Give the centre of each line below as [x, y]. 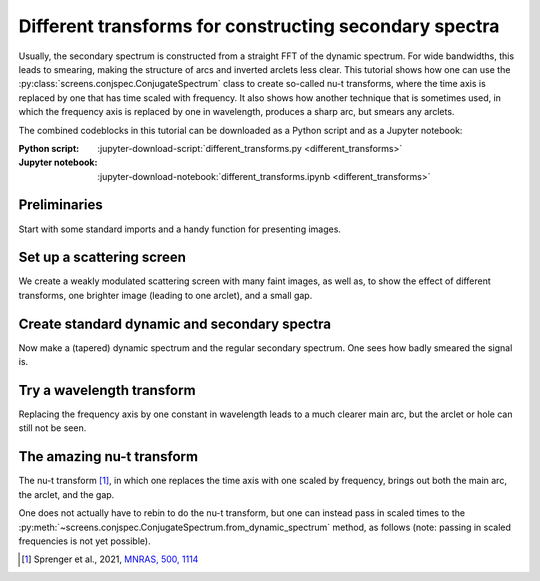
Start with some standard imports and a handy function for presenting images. [180, 229]
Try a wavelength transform [107, 390]
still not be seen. [52, 428]
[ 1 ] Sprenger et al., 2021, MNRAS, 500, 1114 [110, 559]
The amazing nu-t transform [108, 456]
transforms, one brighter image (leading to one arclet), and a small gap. [165, 295]
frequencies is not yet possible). [84, 541]
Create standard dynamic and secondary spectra [175, 323]
